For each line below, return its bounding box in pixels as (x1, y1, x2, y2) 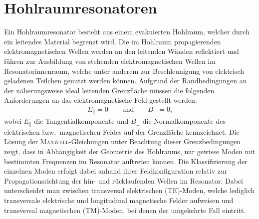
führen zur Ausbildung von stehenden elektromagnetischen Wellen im (4, 55, 216, 66)
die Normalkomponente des (142, 116, 226, 126)
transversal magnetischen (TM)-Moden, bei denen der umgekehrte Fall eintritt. (4, 205, 246, 215)
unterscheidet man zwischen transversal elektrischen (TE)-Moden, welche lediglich (4, 185, 255, 196)
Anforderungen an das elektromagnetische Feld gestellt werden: (4, 95, 197, 105)
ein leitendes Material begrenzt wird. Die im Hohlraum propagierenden (4, 36, 221, 46)
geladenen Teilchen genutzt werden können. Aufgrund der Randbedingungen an (4, 75, 247, 86)
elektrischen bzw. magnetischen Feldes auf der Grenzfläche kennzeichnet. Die (4, 126, 240, 137)
